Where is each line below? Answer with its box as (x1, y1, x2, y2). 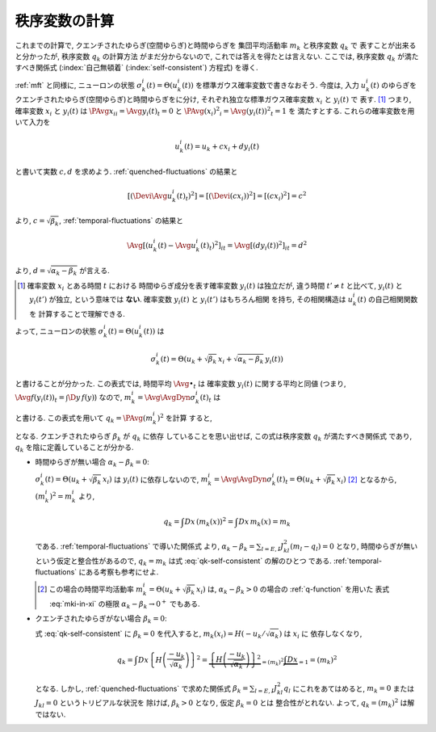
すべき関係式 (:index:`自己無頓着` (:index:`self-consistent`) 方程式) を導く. (15, 63, 258, 73)
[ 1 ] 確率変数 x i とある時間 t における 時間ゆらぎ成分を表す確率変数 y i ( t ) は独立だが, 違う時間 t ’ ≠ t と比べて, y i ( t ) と (17, 280, 403, 292)
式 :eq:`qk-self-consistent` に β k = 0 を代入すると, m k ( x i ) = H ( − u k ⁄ (35, 629, 265, 640)
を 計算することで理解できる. (29, 309, 125, 318)
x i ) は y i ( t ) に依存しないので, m (102, 474, 208, 486)
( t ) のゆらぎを (370, 80, 417, 90)
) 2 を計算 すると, (157, 412, 213, 423)
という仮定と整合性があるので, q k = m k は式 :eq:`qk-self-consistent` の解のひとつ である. (35, 556, 332, 567)
